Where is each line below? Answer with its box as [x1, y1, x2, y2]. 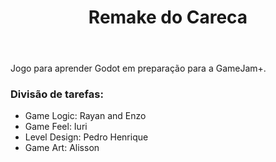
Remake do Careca [88, 6, 248, 29]
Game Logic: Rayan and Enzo [24, 110, 147, 122]
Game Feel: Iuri [24, 121, 88, 133]
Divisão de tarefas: [10, 87, 104, 101]
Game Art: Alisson [24, 142, 100, 154]
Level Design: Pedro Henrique [24, 131, 149, 143]
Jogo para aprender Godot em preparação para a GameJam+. [10, 62, 267, 75]
